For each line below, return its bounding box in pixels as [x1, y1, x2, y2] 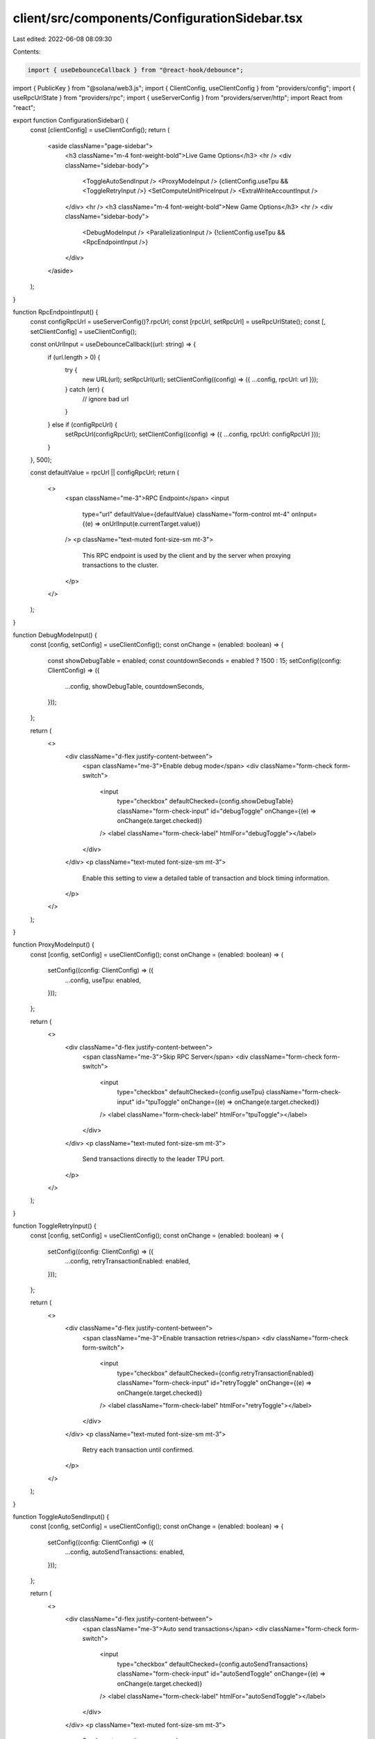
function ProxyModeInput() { [12, 940, 95, 949]
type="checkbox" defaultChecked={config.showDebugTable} [117, 797, 294, 806]
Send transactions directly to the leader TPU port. [82, 1155, 225, 1163]
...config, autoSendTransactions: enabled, [65, 1548, 185, 1556]
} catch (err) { [65, 385, 104, 393]
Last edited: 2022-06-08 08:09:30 [12, 35, 112, 43]
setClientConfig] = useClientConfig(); [30, 327, 137, 335]
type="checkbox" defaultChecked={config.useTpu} [117, 1088, 265, 1096]
